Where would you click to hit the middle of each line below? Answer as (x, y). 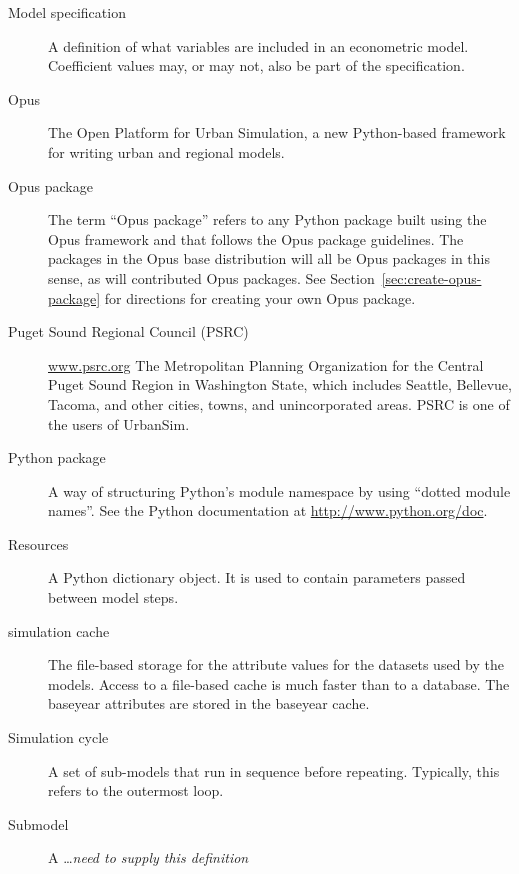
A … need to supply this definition (148, 857)
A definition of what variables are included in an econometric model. (258, 45)
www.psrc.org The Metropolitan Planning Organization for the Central (266, 364)
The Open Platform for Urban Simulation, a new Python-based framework (277, 132)
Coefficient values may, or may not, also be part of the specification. (256, 65)
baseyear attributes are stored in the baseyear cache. (209, 703)
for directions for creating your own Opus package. (260, 297)
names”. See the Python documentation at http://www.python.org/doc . (268, 510)
